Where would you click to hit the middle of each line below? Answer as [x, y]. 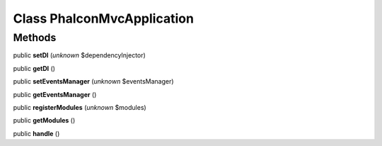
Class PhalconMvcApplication [104, 18]
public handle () [36, 133]
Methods [35, 38]
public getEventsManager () [55, 94]
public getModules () [44, 120]
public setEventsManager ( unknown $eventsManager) [93, 82]
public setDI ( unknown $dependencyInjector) [80, 55]
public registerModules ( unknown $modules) [80, 107]
